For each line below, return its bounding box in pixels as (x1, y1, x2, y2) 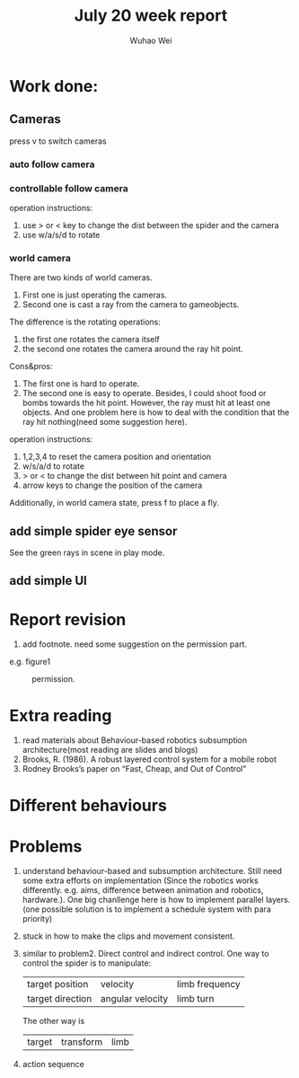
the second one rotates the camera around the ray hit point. (22, 343, 244, 355)
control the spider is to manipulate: (22, 958, 152, 968)
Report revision (9, 609, 127, 630)
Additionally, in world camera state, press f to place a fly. (9, 498, 220, 508)
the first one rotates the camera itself (22, 334, 160, 345)
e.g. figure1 (9, 657, 51, 667)
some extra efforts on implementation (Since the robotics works (22, 875, 259, 886)
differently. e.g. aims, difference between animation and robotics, (22, 885, 264, 896)
